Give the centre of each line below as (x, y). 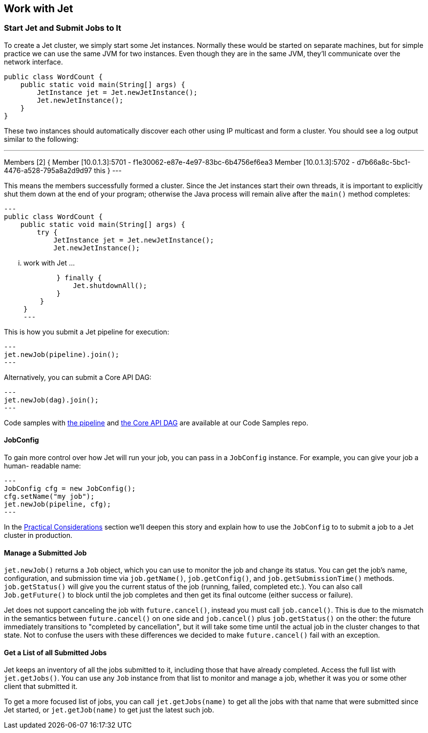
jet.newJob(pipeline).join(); (62, 354)
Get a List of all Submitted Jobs (55, 652)
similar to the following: (41, 139)
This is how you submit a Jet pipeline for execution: (87, 332)
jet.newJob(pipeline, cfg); (58, 504)
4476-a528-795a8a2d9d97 (48, 170)
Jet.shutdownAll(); (110, 285)
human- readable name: (43, 466)
